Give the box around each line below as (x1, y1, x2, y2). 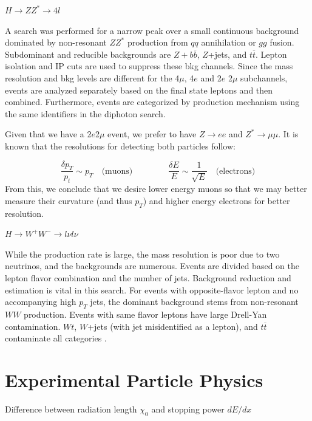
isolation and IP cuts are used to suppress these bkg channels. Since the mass (5, 60, 293, 72)
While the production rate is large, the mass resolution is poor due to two (5, 247, 280, 260)
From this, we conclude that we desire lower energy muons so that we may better (5, 182, 307, 195)
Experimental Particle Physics (5, 367, 263, 392)
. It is (278, 128, 299, 140)
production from (127, 36, 188, 49)
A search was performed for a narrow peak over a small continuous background (5, 24, 299, 36)
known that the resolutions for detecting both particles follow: (5, 139, 236, 152)
